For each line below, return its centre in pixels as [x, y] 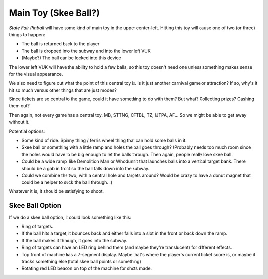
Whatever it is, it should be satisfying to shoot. [57, 191]
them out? [19, 106]
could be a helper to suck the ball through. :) [67, 182]
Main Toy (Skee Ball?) [55, 13]
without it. [19, 122]
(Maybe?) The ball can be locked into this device [71, 58]
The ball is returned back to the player [61, 44]
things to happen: [27, 34]
